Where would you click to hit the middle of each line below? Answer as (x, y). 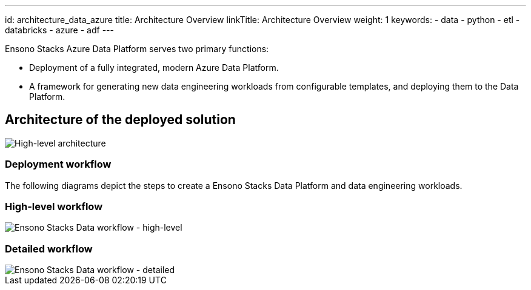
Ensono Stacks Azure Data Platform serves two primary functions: (137, 49)
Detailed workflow (49, 249)
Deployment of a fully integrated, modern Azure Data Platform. (154, 68)
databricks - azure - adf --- (59, 30)
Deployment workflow (58, 164)
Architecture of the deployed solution (120, 120)
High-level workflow (54, 206)
